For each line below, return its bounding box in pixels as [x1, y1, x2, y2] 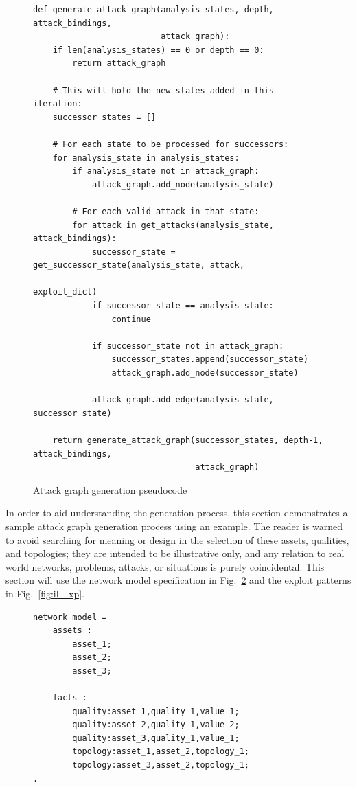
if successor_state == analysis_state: [91, 301, 274, 311]
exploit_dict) [33, 287, 97, 297]
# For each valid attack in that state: [72, 206, 260, 216]
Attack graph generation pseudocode [33, 482, 187, 497]
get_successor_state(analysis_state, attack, [33, 260, 244, 271]
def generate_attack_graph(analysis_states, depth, [33, 5, 274, 14]
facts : [52, 693, 87, 703]
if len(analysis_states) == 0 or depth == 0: [52, 45, 264, 55]
